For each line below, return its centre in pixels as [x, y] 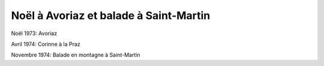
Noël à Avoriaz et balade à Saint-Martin [111, 15]
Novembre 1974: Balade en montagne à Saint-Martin [76, 55]
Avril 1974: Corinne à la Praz [46, 44]
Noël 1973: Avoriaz [34, 33]
